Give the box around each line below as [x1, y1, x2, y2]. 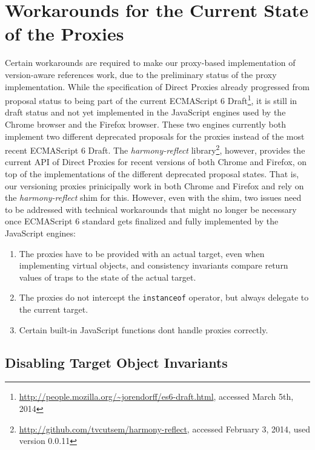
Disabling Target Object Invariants [5, 353, 228, 371]
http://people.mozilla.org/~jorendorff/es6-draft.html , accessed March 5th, [19, 390, 294, 403]
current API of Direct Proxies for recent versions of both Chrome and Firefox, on [5, 155, 307, 168]
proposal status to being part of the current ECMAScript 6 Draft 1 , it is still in [5, 93, 297, 106]
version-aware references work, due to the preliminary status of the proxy [5, 68, 277, 80]
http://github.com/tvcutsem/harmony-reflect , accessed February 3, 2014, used [19, 422, 310, 435]
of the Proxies [5, 21, 124, 46]
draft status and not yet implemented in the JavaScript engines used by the [5, 106, 286, 119]
